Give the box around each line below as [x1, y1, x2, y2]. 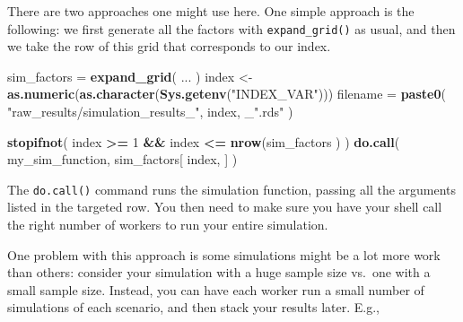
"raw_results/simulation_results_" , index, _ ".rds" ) [7, 102, 293, 121]
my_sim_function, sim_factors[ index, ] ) [7, 150, 238, 169]
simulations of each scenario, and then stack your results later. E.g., [7, 298, 380, 317]
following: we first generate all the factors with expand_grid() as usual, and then [7, 19, 456, 38]
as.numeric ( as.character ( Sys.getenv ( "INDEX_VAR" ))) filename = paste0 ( [7, 84, 446, 103]
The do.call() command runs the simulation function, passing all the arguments [7, 179, 457, 198]
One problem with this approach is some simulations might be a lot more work [7, 245, 441, 264]
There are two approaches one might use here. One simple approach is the [7, 2, 415, 20]
